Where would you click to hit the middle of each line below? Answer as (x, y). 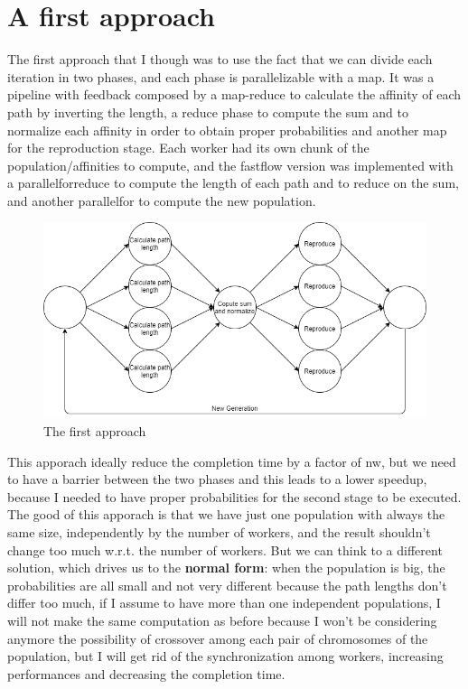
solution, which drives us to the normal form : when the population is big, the (226, 568)
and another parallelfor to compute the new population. (162, 200)
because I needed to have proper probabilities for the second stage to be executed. (234, 496)
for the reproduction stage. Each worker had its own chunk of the (188, 148)
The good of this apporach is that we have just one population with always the (226, 514)
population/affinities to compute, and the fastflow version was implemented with (230, 165)
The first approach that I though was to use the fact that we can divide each (220, 59)
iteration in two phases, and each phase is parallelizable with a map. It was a (221, 76)
